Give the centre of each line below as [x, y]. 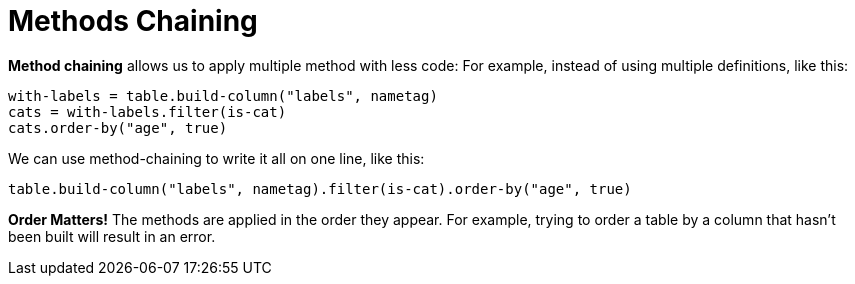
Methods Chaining [133, 21]
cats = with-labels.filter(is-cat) [147, 111]
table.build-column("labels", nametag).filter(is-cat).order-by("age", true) [320, 188]
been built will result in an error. [112, 236]
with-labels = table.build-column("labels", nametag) [223, 95]
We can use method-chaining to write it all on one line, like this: [216, 158]
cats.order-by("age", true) [118, 127]
